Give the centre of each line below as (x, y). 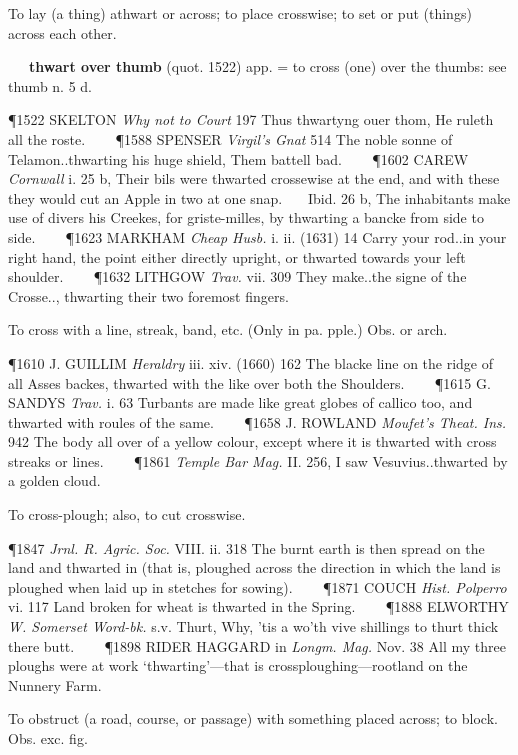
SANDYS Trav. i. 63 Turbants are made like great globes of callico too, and (240, 402)
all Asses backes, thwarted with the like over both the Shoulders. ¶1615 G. (249, 382)
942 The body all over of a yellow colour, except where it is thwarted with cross (252, 441)
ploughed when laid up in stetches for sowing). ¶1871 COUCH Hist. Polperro (257, 586)
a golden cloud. (54, 480)
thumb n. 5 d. (50, 85)
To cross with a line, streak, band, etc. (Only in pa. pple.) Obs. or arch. (228, 329)
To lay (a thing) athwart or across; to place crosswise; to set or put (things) (240, 13)
